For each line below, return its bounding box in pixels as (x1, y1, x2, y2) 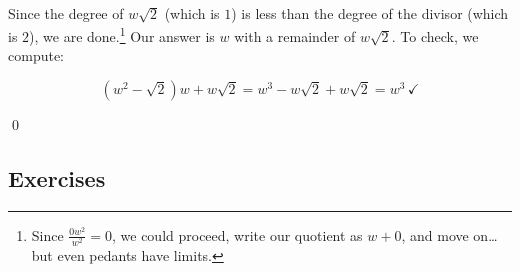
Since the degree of (8, 2, 124, 23)
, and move (401, 224, 469, 245)
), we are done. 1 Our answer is (29, 23, 215, 46)
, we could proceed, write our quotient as (111, 224, 363, 245)
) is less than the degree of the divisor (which (231, 2, 509, 23)
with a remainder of (234, 25, 356, 46)
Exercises (8, 162, 106, 193)
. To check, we (391, 25, 479, 46)
